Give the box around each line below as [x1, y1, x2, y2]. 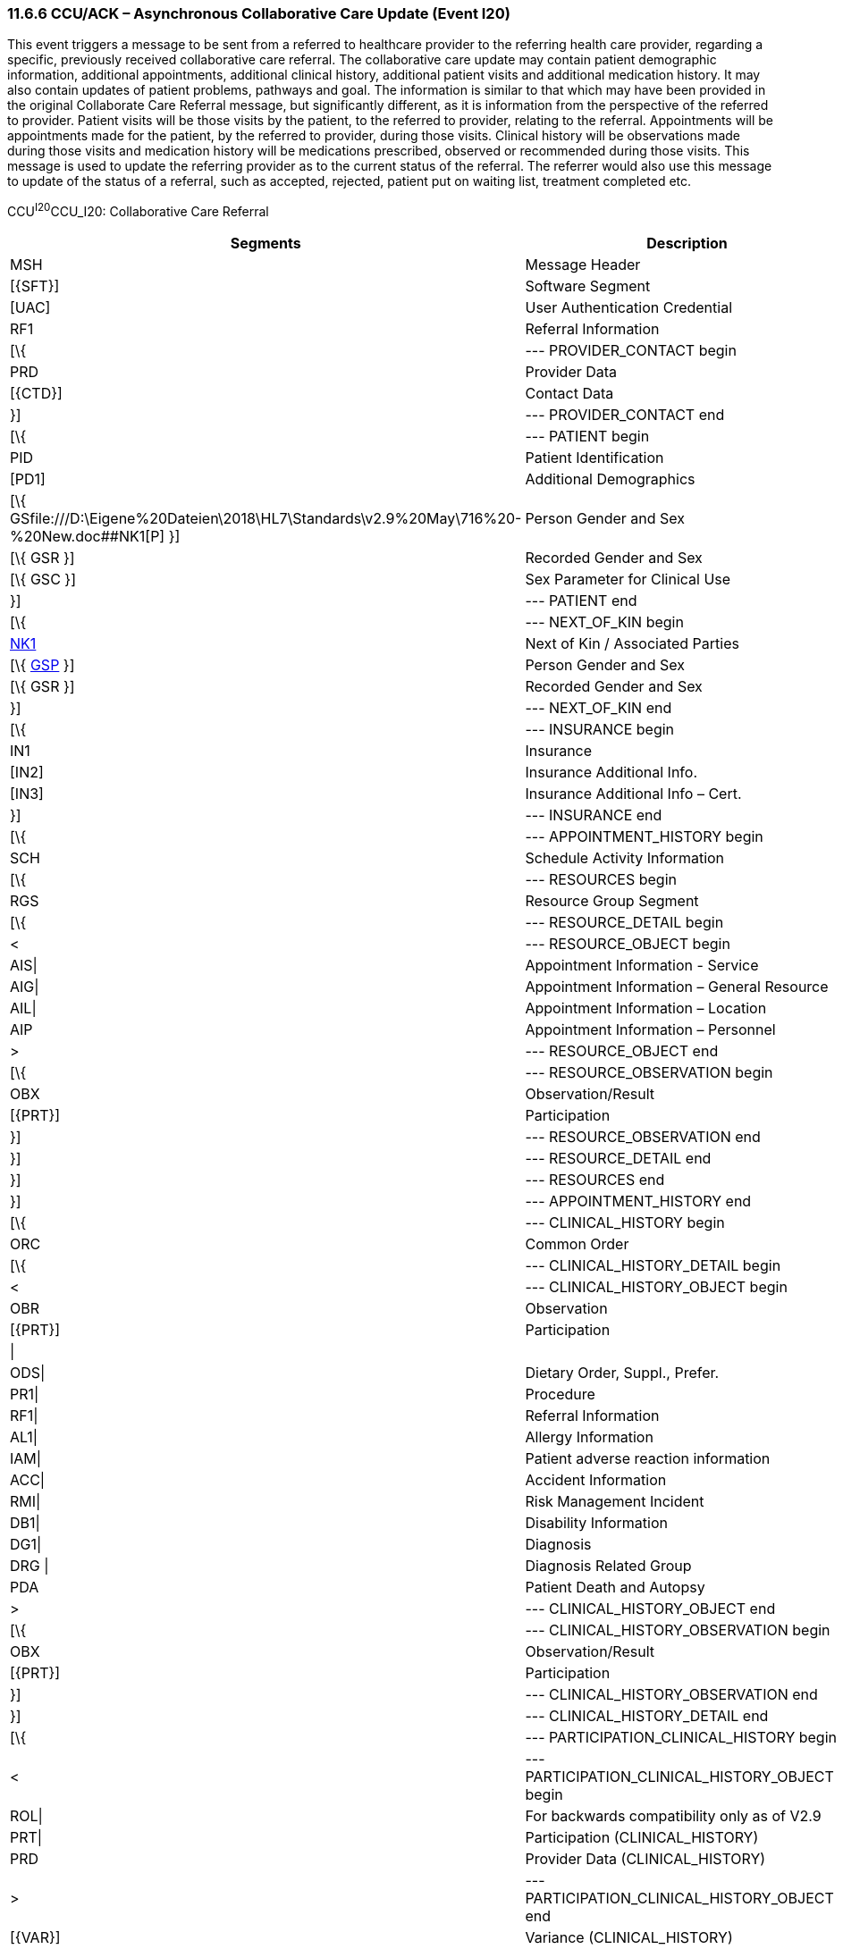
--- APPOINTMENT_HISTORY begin [525, 827, 763, 846]
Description [646, 234, 728, 253]
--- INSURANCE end [525, 806, 662, 825]
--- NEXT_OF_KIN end [525, 699, 672, 718]
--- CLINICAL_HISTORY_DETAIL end [525, 1707, 769, 1726]
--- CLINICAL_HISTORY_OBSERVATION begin [525, 1621, 830, 1640]
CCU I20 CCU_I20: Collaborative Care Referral [7, 201, 269, 220]
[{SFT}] [10, 277, 60, 296]
